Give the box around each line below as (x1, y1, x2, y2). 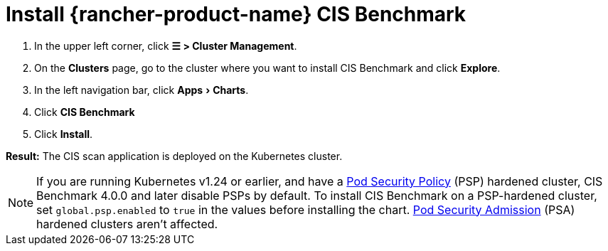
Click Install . (34, 127, 93, 140)
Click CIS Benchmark (34, 105, 135, 118)
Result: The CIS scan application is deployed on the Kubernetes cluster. (6, 149, 343, 162)
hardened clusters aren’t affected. (36, 216, 218, 231)
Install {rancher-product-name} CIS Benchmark (6, 2, 466, 26)
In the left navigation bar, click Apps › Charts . (34, 83, 249, 96)
